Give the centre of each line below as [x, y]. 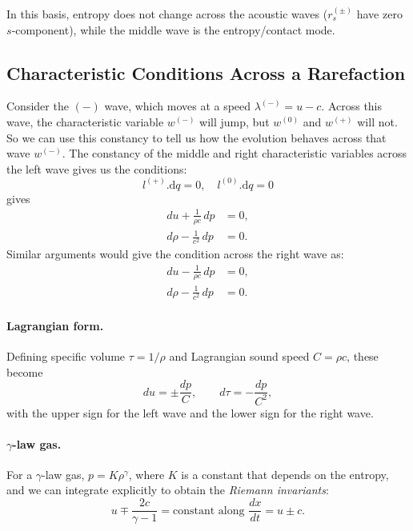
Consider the [38, 106]
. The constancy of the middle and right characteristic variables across [235, 153]
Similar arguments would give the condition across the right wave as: [175, 254]
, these [363, 355]
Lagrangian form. [55, 325]
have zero [379, 14]
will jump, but [235, 121]
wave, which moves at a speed [178, 106]
